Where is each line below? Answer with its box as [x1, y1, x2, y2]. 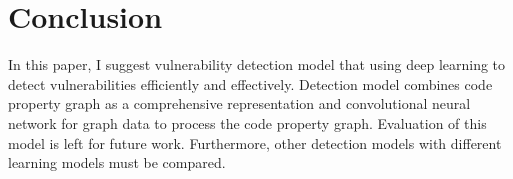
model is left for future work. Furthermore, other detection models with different [8, 132, 502, 153]
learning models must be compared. [8, 152, 226, 173]
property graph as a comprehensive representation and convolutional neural [8, 93, 471, 114]
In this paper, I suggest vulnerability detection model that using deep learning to [8, 54, 506, 75]
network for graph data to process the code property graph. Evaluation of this [8, 112, 487, 133]
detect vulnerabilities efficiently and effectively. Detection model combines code [8, 73, 493, 94]
